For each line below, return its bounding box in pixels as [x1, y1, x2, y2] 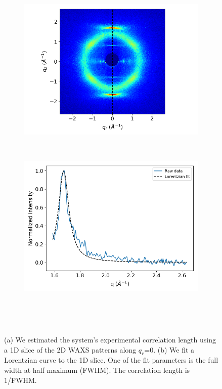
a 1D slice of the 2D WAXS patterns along [4, 344, 137, 355]
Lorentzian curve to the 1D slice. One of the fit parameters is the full [4, 355, 218, 365]
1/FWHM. [4, 374, 37, 385]
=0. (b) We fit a [144, 344, 195, 355]
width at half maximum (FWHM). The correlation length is [4, 364, 190, 375]
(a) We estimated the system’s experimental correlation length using [4, 334, 216, 344]
